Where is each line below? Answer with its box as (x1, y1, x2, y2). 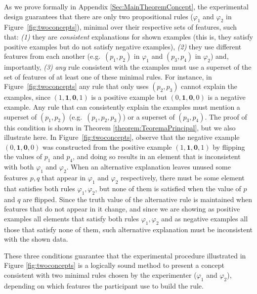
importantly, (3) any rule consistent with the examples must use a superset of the (4, 62, 252, 72)
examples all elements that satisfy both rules (4, 213, 139, 223)
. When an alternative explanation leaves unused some (66, 162, 231, 172)
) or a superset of (123, 111, 175, 122)
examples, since (4, 92, 50, 102)
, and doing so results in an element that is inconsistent (73, 151, 241, 162)
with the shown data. (4, 234, 68, 244)
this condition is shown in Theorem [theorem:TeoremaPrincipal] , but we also (4, 122, 236, 132)
